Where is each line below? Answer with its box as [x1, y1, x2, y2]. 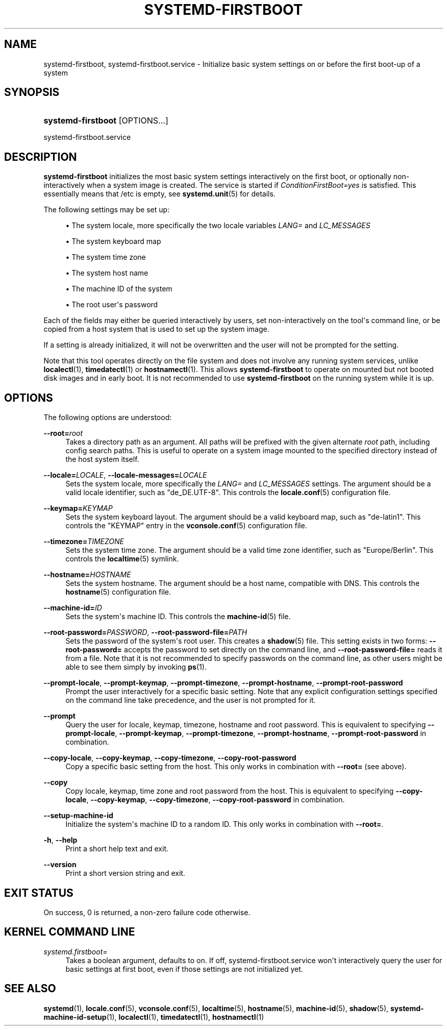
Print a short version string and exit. [65, 869, 185, 878]
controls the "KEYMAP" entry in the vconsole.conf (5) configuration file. [65, 521, 307, 530]
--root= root [43, 429, 83, 438]
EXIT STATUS [4, 886, 73, 899]
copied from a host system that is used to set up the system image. [43, 325, 269, 334]
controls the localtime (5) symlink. [65, 554, 179, 563]
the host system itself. [65, 455, 139, 464]
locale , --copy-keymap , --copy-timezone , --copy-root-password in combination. [65, 795, 345, 804]
